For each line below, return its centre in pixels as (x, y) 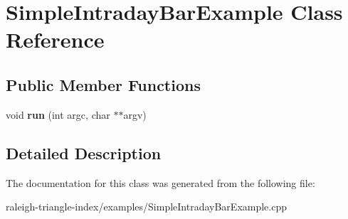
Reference (55, 39)
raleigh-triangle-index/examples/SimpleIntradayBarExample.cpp (147, 207)
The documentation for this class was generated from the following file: (160, 182)
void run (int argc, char (58, 114)
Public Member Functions (103, 84)
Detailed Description (84, 153)
